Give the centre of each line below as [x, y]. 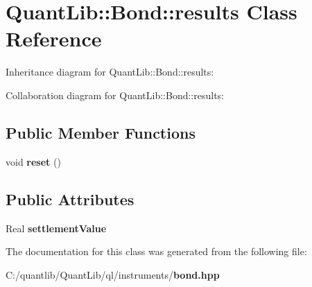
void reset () [33, 161]
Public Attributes [70, 199]
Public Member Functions [101, 132]
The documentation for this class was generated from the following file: [156, 251]
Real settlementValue [56, 228]
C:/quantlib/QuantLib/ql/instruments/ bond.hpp [113, 274]
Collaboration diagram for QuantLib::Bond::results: [115, 95]
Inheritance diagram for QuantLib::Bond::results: [110, 72]
